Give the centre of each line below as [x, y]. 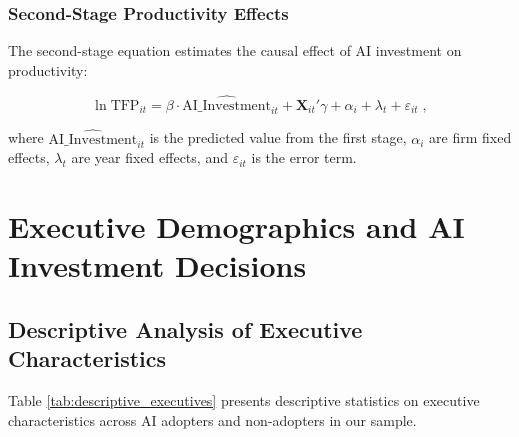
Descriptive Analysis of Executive [185, 328]
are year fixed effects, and [149, 157]
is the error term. [304, 157]
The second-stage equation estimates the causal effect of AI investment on [235, 50]
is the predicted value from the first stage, [278, 137]
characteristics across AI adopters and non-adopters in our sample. [212, 419]
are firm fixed [470, 137]
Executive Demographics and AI [236, 226]
